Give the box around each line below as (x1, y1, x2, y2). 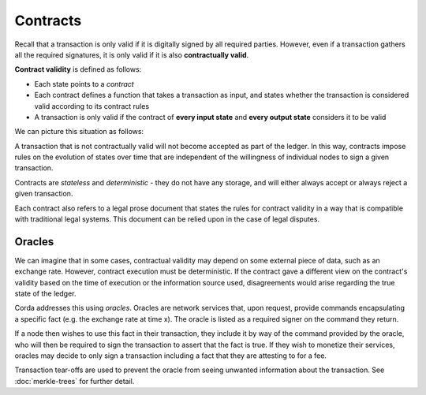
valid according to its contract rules (34, 101, 150, 110)
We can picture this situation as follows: (14, 127, 144, 136)
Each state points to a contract (34, 79, 134, 88)
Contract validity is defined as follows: (14, 65, 142, 74)
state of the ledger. (14, 289, 77, 299)
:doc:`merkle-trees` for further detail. (14, 376, 135, 386)
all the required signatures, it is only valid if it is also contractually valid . (14, 50, 249, 59)
